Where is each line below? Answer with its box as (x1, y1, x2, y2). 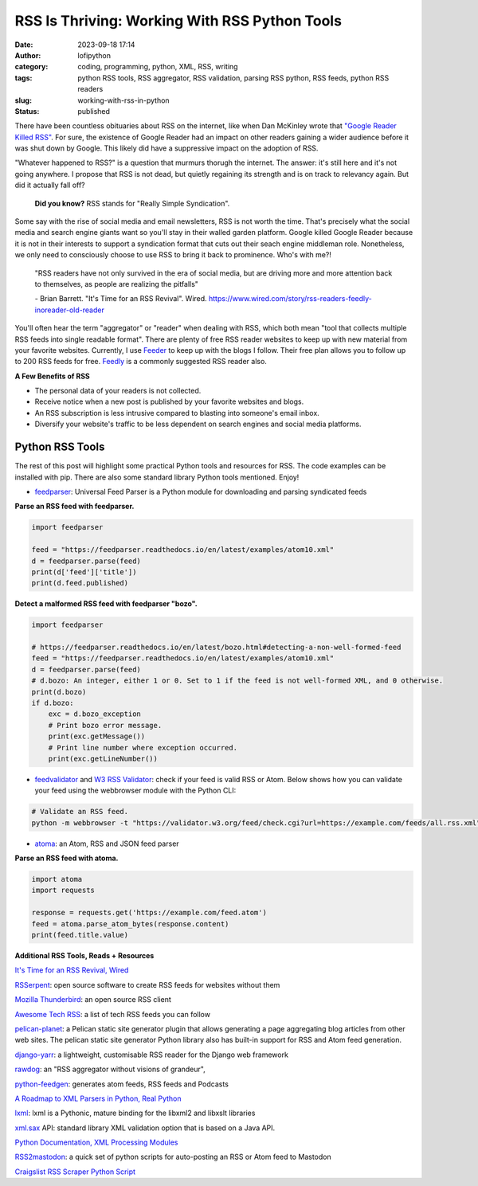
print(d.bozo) (31, 687, 87, 696)
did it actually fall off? (14, 180, 85, 190)
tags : (14, 72, 33, 83)
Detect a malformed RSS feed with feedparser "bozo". (14, 599, 198, 609)
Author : (14, 50, 41, 60)
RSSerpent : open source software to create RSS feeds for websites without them (14, 980, 280, 989)
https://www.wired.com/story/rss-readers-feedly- (208, 294, 372, 303)
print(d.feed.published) (31, 578, 129, 588)
